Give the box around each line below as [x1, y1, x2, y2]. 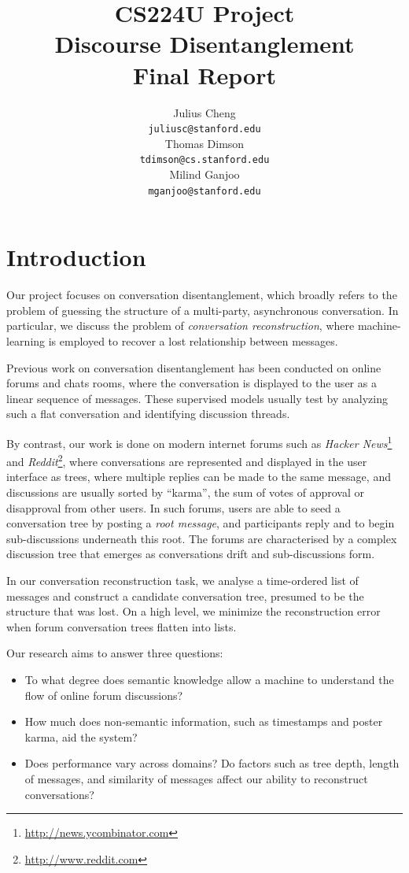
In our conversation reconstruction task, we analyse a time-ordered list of [6, 572, 359, 588]
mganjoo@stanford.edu [148, 185, 261, 197]
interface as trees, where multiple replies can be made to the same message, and [6, 468, 391, 485]
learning [6, 332, 46, 349]
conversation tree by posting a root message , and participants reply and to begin [6, 515, 395, 531]
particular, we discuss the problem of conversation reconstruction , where [6, 317, 355, 334]
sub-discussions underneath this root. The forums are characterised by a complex [6, 530, 397, 546]
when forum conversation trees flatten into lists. [6, 618, 237, 634]
